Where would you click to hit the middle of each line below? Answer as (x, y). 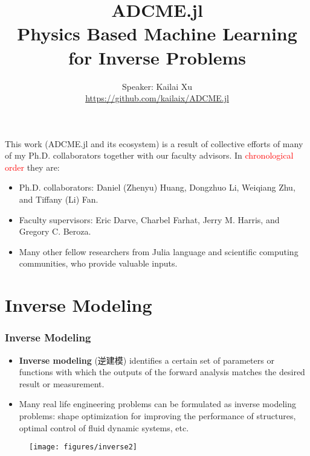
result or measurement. (62, 383)
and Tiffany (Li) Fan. (59, 199)
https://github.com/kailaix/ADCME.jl (157, 98)
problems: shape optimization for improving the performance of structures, (157, 416)
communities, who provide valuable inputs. (98, 263)
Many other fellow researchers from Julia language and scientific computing (159, 251)
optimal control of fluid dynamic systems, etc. (104, 427)
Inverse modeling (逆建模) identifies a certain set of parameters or (147, 360)
